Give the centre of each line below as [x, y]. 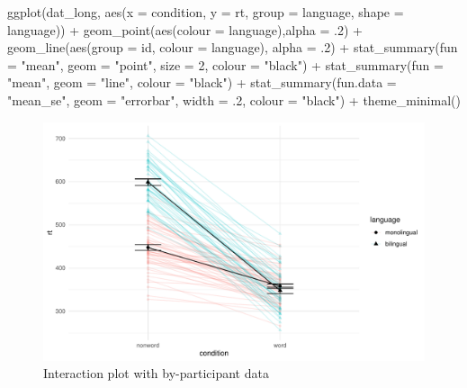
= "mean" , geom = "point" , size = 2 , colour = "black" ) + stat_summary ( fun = [225, 64]
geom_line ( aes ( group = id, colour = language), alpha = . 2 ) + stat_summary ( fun [233, 47]
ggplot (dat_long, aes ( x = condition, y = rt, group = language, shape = [206, 12]
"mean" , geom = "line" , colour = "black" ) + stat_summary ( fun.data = [202, 82]
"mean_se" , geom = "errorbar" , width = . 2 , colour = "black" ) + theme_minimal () [234, 99]
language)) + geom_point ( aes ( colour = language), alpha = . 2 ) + [185, 29]
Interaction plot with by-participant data [156, 373]
